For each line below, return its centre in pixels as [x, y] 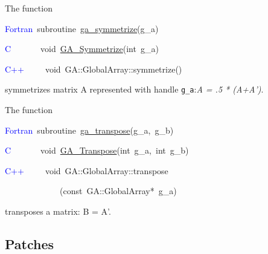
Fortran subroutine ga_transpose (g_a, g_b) [89, 130]
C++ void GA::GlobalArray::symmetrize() [94, 69]
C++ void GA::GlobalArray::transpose [87, 170]
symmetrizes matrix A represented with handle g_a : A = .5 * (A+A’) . [134, 89]
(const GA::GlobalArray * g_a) [118, 191]
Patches [30, 243]
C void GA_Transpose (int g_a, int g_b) [97, 150]
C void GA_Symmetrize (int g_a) [82, 49]
